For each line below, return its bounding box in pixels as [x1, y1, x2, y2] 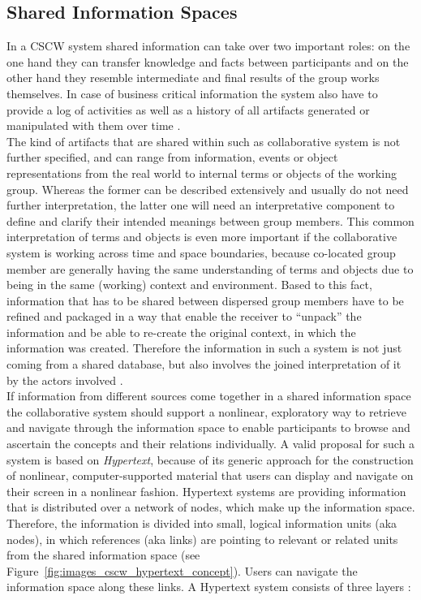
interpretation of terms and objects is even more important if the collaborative [6, 228, 397, 245]
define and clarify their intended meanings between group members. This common [6, 212, 415, 229]
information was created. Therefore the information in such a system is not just [6, 339, 402, 356]
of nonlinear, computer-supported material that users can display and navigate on [6, 467, 414, 484]
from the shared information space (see [6, 546, 200, 563]
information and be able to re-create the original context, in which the [6, 323, 356, 340]
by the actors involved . [6, 371, 123, 388]
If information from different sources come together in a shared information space [6, 387, 411, 404]
